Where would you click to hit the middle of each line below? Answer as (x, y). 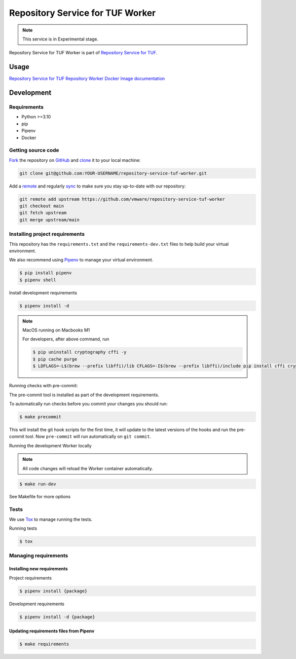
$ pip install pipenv (46, 273)
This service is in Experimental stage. (60, 39)
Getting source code (34, 150)
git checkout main (42, 206)
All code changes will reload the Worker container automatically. (88, 468)
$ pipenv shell (38, 280)
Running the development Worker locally (50, 445)
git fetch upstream (43, 213)
